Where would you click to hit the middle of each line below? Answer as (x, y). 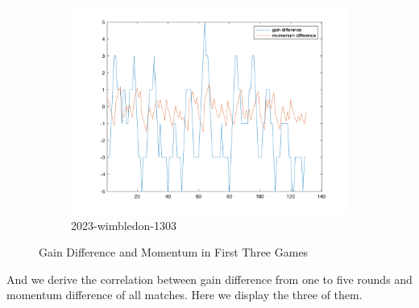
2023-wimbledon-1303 (124, 225)
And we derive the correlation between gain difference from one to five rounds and (209, 279)
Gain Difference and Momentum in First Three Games (174, 252)
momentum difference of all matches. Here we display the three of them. (185, 295)
